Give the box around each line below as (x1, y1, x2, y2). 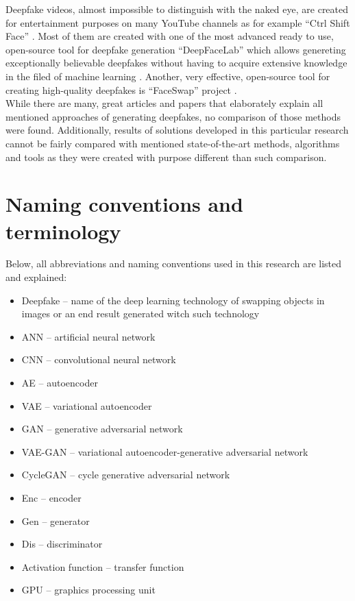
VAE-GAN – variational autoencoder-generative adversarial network (21, 444, 308, 458)
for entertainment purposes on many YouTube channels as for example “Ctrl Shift (5, 15, 350, 29)
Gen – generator (21, 513, 90, 528)
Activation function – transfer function (21, 559, 184, 574)
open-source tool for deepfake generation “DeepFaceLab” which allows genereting (5, 42, 346, 56)
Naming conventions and (5, 190, 243, 218)
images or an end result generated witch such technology (21, 306, 260, 321)
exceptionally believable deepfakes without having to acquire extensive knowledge (5, 56, 347, 70)
